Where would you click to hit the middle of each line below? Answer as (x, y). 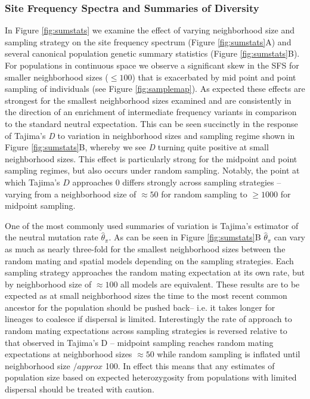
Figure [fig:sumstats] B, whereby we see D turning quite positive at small (137, 147)
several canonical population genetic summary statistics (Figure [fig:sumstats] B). (152, 53)
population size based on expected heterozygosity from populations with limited (151, 377)
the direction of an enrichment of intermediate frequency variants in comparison (151, 112)
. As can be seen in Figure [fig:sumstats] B (185, 237)
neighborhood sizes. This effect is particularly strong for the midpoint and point (151, 158)
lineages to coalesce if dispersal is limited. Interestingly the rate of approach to (148, 319)
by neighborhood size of (48, 284)
